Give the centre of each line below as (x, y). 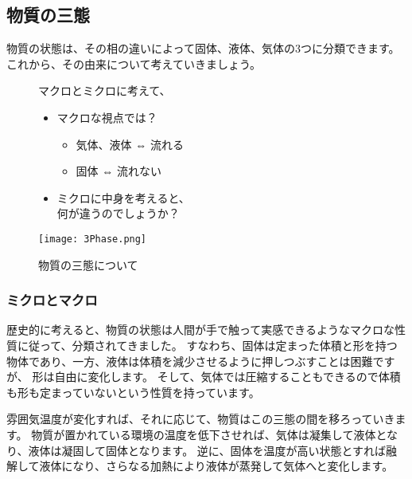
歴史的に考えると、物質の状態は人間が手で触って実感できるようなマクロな (201, 330)
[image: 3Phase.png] (93, 239)
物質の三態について (88, 264)
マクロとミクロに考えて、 (105, 90)
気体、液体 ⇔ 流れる (130, 144)
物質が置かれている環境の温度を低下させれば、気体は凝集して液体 (204, 434)
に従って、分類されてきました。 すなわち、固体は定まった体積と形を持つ (207, 346)
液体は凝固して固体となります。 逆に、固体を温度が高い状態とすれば (207, 450)
